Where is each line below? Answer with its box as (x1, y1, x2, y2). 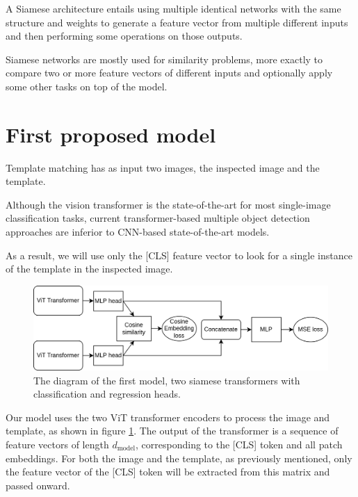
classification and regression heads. (33, 386, 181, 401)
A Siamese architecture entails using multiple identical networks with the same (6, 1, 341, 15)
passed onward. (6, 478, 70, 492)
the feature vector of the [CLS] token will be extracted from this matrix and (6, 464, 330, 479)
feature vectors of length (6, 437, 109, 451)
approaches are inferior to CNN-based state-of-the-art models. (6, 225, 270, 239)
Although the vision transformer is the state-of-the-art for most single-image (6, 197, 331, 211)
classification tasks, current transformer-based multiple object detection (6, 211, 310, 225)
